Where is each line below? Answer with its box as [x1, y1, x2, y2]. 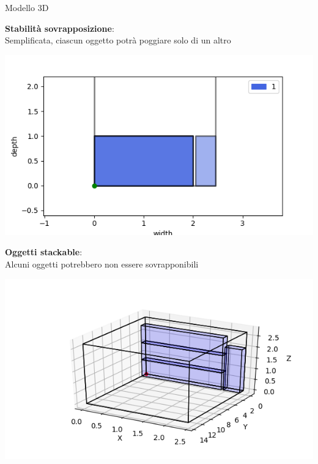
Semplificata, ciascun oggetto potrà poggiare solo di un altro [5, 34, 231, 47]
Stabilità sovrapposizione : [5, 21, 114, 34]
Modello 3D [5, 1, 49, 13]
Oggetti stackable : [5, 245, 83, 258]
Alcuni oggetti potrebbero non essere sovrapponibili [5, 257, 199, 270]
